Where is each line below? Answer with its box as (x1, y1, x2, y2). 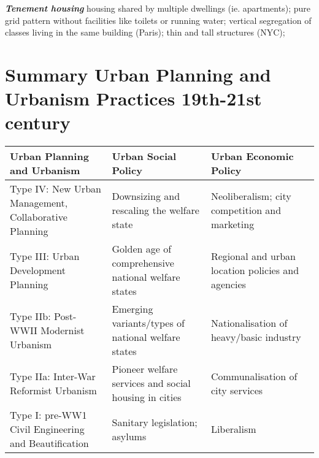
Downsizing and (112, 188, 180, 203)
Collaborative (10, 210, 67, 224)
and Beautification (10, 436, 89, 451)
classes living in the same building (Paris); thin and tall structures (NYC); (5, 26, 285, 39)
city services (210, 383, 263, 397)
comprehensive (112, 256, 174, 270)
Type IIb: (10, 308, 51, 323)
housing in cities (112, 390, 182, 405)
